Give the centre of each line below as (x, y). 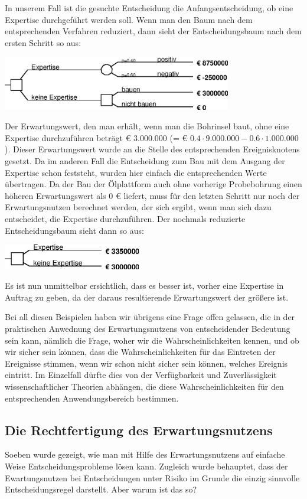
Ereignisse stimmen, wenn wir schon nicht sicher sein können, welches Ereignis (146, 363)
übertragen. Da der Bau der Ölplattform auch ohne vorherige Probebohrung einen (153, 184)
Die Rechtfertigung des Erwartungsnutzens (139, 430)
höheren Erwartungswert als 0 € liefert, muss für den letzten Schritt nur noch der (152, 195)
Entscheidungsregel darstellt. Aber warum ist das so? (101, 489)
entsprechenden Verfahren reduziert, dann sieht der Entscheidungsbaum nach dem (153, 31)
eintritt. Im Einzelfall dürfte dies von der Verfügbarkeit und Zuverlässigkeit (141, 375)
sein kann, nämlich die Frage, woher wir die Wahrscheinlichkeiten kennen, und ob (152, 340)
